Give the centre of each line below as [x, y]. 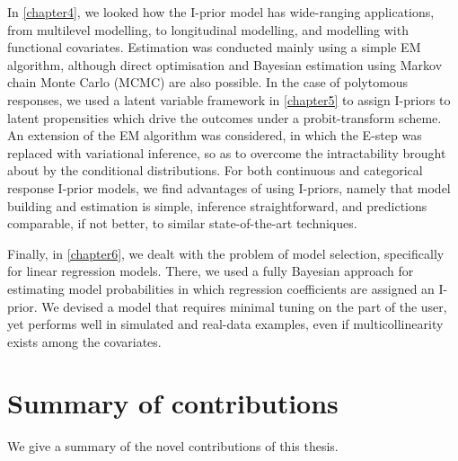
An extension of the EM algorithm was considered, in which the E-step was [215, 135]
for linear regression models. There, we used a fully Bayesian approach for [211, 271]
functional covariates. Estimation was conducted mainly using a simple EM [214, 47]
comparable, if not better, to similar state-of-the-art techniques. [182, 223]
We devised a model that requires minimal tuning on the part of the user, [244, 306]
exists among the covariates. [84, 341]
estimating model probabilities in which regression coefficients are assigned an [221, 288]
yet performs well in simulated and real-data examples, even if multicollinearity [225, 324]
